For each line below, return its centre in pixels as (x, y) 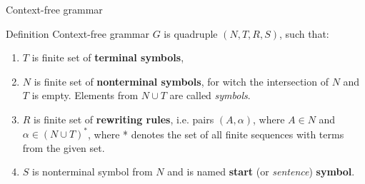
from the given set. (64, 147)
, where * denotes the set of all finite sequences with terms (216, 134)
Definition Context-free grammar (77, 33)
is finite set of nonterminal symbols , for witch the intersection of (181, 81)
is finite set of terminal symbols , (108, 57)
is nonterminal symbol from (92, 172)
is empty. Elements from (85, 95)
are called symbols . (210, 95)
